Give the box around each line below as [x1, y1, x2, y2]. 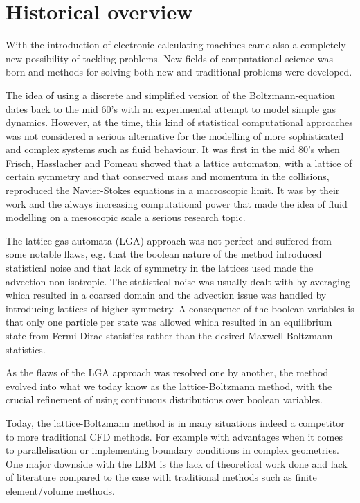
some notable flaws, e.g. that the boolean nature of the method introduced [6, 247, 322, 261]
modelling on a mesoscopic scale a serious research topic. [6, 210, 246, 224]
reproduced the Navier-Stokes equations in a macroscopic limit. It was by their [6, 183, 340, 197]
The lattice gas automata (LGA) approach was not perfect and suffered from [6, 233, 332, 247]
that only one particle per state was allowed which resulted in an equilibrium [6, 315, 332, 329]
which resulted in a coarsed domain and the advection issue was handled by [6, 288, 327, 302]
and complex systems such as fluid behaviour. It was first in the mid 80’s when [6, 142, 340, 157]
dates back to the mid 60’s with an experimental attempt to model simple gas [6, 101, 336, 116]
